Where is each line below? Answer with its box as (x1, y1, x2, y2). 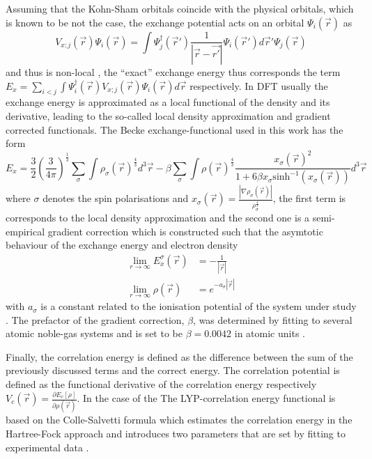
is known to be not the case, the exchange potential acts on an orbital (6, 15, 304, 29)
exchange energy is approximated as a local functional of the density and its (6, 95, 330, 109)
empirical (6, 224, 45, 238)
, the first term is (272, 191, 346, 205)
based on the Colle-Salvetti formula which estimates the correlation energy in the (6, 412, 352, 427)
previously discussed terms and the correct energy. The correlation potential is (6, 363, 340, 378)
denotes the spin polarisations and (42, 191, 189, 205)
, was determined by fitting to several (193, 312, 352, 327)
